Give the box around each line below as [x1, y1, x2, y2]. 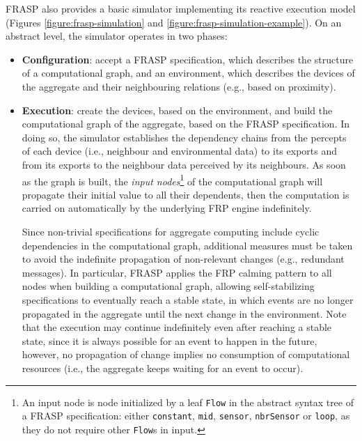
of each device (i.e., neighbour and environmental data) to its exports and [22, 144, 337, 158]
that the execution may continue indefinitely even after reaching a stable [22, 320, 332, 334]
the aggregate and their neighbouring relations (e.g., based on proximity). [22, 79, 336, 93]
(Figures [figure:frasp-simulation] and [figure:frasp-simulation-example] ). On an [6, 15, 342, 29]
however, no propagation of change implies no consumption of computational [22, 347, 350, 362]
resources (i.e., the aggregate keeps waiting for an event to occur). [22, 360, 304, 375]
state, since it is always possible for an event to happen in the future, [22, 333, 317, 348]
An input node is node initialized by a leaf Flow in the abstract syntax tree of [22, 394, 354, 409]
